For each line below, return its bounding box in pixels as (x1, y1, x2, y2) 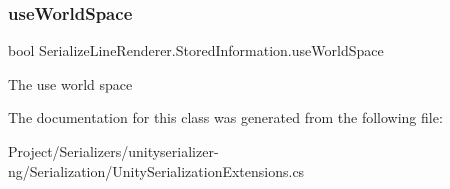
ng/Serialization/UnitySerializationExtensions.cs (8, 160, 305, 181)
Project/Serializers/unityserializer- (8, 141, 219, 161)
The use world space (8, 73, 133, 94)
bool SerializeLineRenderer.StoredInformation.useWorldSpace (8, 40, 384, 61)
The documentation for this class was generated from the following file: (8, 107, 443, 128)
